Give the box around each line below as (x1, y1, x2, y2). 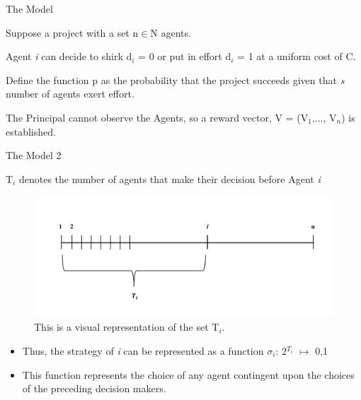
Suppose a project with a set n (6, 25, 139, 40)
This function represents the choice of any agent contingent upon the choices (22, 367, 355, 382)
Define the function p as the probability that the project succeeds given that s (6, 72, 345, 87)
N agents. (150, 25, 191, 40)
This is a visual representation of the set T (34, 319, 219, 334)
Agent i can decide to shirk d (6, 49, 132, 64)
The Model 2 (6, 148, 62, 163)
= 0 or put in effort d (138, 49, 231, 64)
